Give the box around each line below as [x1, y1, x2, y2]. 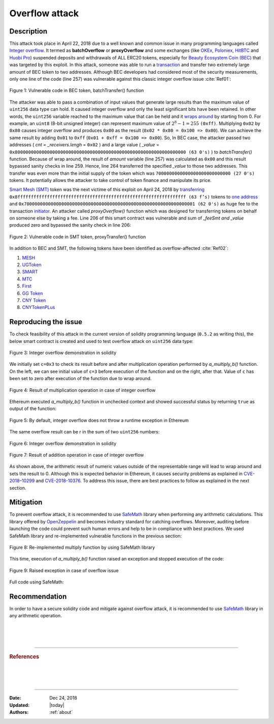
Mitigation [9, 498, 43, 507]
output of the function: [9, 405, 57, 412]
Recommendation [9, 592, 67, 601]
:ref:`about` [49, 709, 73, 715]
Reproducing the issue [9, 318, 82, 326]
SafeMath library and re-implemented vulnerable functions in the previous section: [9, 532, 182, 539]
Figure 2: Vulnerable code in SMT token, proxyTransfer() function [9, 234, 146, 240]
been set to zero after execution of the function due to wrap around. [9, 375, 152, 382]
